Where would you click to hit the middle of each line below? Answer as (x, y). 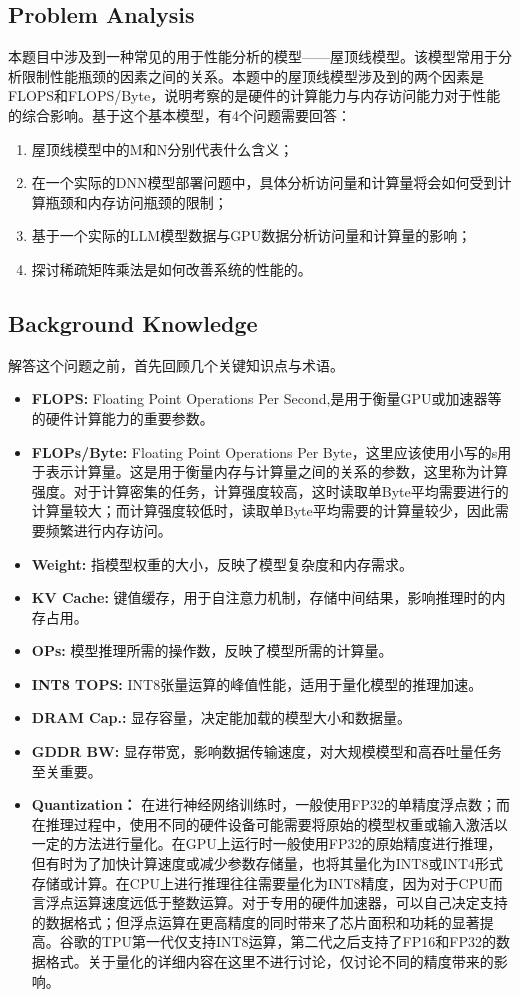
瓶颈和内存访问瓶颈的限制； (136, 201)
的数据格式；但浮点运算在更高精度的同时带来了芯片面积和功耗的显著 (255, 921)
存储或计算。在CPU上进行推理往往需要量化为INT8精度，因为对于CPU (260, 882)
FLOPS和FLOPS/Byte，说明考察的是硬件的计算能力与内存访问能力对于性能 (254, 95)
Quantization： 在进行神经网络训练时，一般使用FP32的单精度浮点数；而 (270, 804)
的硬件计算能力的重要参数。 (122, 417)
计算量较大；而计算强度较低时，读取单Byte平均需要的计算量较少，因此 (263, 510)
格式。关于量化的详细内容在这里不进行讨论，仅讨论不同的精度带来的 (269, 961)
